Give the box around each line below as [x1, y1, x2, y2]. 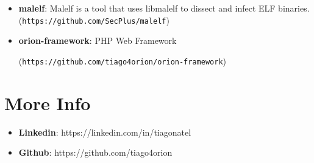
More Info [4, 90, 91, 115]
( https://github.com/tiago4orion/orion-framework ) [18, 54, 227, 67]
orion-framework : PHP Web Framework [18, 34, 177, 47]
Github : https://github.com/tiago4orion [18, 146, 173, 159]
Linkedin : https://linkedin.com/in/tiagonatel [18, 125, 191, 138]
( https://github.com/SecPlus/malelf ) [18, 13, 169, 26]
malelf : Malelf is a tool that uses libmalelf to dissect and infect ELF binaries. [18, 2, 310, 14]
